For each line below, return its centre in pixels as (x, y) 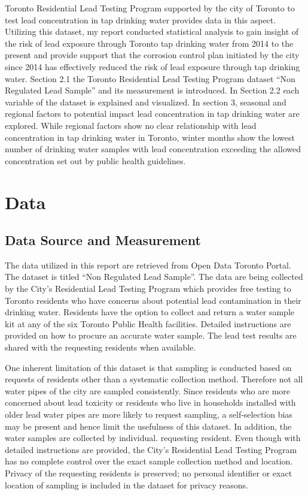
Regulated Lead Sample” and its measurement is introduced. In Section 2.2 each (152, 90)
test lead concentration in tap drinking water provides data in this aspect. (141, 19)
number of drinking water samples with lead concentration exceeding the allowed (153, 149)
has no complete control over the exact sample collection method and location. (149, 461)
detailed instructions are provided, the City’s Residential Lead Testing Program (151, 449)
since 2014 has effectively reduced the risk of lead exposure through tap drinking (153, 66)
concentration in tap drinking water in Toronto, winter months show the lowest (150, 137)
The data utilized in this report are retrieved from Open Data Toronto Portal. (148, 265)
